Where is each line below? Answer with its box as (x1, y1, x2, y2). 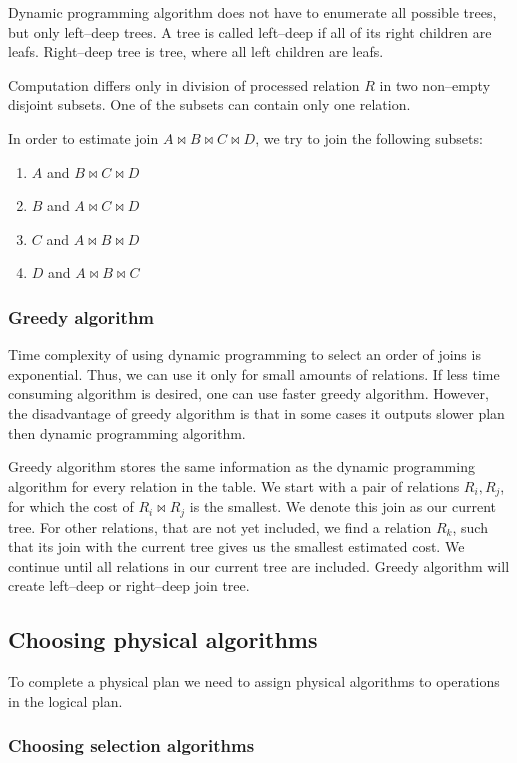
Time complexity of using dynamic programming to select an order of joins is (8, 344, 481, 365)
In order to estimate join (8, 127, 159, 148)
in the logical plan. (8, 690, 123, 711)
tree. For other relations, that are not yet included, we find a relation (8, 516, 432, 537)
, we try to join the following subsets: (255, 127, 483, 148)
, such (452, 516, 488, 537)
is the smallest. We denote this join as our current (189, 496, 496, 517)
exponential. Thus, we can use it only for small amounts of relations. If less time (8, 363, 500, 384)
